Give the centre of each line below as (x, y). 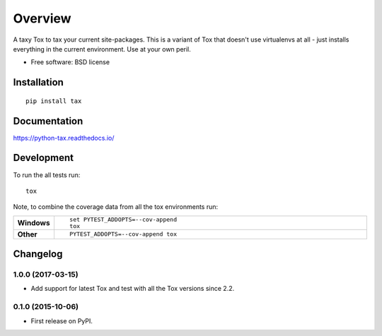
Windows (34, 222)
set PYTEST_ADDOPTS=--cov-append (123, 219)
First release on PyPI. (62, 320)
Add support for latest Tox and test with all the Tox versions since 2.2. (133, 289)
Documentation (48, 121)
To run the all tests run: (47, 175)
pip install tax (54, 101)
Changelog (38, 254)
